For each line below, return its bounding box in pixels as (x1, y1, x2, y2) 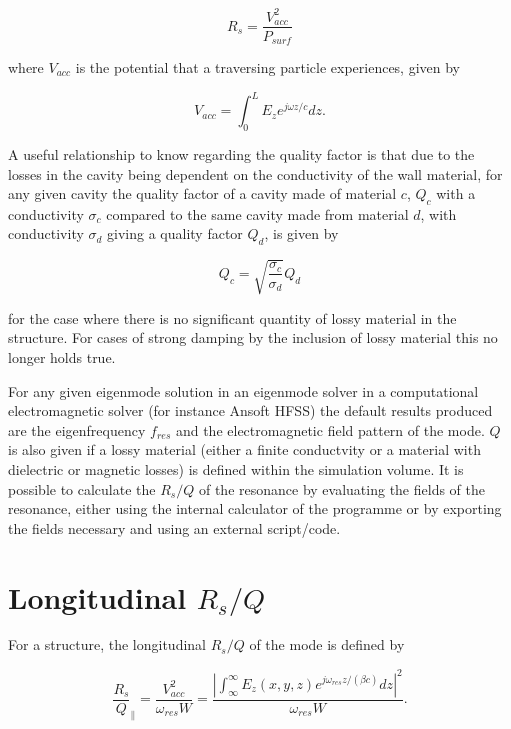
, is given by (264, 223, 339, 244)
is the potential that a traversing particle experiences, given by (75, 57, 461, 78)
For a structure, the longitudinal (8, 634, 206, 655)
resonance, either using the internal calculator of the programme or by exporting (8, 498, 502, 519)
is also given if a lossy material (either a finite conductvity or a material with (8, 439, 481, 460)
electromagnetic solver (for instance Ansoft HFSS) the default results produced (8, 400, 493, 421)
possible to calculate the (8, 478, 156, 499)
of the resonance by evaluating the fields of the (198, 478, 485, 499)
